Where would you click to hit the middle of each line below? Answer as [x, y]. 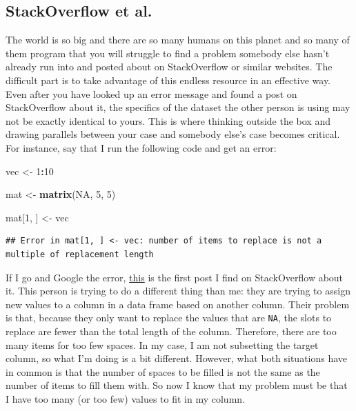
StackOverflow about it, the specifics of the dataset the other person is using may [178, 107]
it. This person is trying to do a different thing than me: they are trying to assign [178, 291]
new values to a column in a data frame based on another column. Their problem [178, 304]
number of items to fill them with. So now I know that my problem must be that [177, 385]
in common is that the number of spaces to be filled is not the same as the [163, 371]
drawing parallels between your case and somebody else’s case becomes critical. [173, 134]
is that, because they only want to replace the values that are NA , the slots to [169, 318]
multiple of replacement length [80, 254]
